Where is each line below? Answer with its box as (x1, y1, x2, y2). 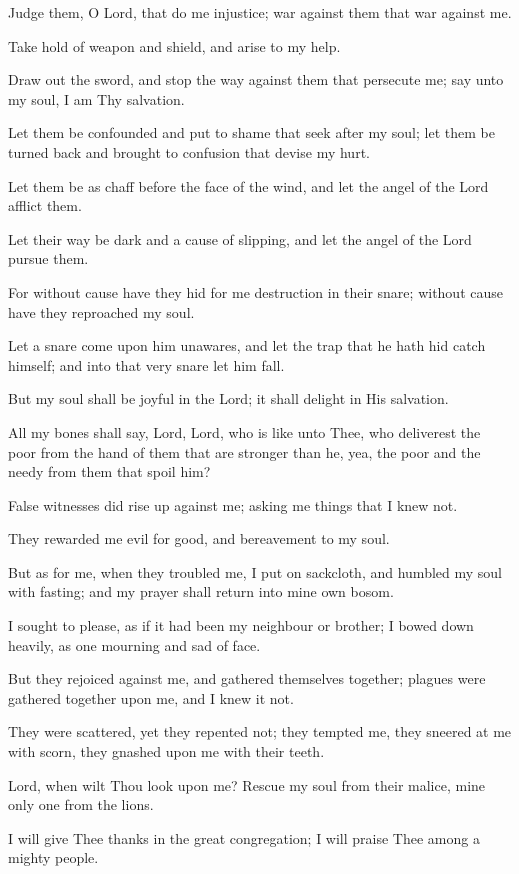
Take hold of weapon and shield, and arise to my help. (8, 35, 341, 56)
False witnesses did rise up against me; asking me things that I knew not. (8, 494, 458, 515)
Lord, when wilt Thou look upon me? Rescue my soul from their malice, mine (8, 774, 486, 795)
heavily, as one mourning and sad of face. (8, 634, 261, 655)
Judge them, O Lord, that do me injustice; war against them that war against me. (8, 2, 512, 22)
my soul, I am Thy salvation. (8, 88, 185, 109)
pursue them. (8, 248, 89, 269)
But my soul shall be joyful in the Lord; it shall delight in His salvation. (8, 388, 449, 409)
